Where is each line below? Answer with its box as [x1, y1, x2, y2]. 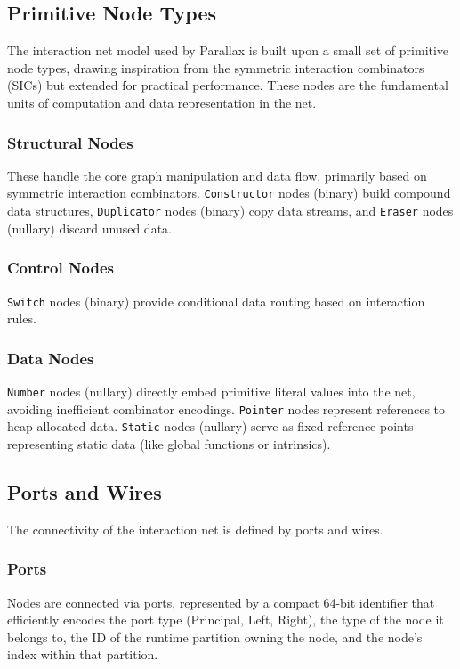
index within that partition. [7, 645, 158, 664]
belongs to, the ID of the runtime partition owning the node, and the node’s [7, 627, 423, 646]
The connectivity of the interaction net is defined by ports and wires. [7, 519, 383, 538]
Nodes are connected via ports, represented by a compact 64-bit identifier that [7, 592, 435, 611]
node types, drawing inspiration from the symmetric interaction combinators [7, 58, 424, 77]
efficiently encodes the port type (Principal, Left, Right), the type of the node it [7, 610, 444, 629]
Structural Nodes [7, 131, 133, 153]
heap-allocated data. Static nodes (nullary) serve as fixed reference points [7, 417, 414, 436]
